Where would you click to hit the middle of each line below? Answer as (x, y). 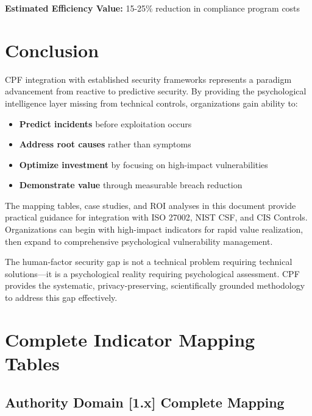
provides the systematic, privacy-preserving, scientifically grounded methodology (155, 285)
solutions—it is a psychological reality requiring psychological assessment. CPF (152, 273)
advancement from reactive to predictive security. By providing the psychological (156, 91)
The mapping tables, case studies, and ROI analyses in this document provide (151, 205)
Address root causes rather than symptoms (105, 144)
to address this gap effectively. (61, 298)
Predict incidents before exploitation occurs (105, 123)
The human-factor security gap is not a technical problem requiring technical (149, 262)
